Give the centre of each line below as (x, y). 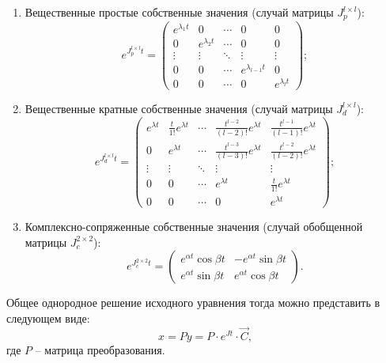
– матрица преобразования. (100, 349)
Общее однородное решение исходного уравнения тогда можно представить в (193, 302)
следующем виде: (48, 318)
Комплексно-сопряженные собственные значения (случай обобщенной (194, 227)
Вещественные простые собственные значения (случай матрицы (179, 12)
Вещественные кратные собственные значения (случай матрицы (179, 108)
